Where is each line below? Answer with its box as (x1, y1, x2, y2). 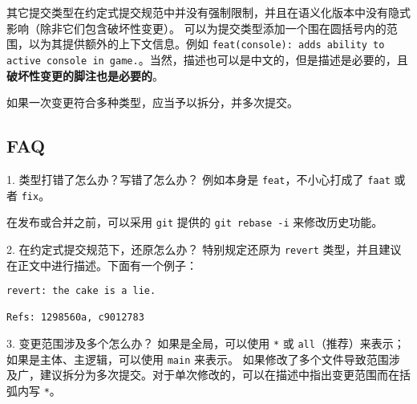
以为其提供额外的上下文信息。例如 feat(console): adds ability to (28, 35, 385, 52)
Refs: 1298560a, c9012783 (6, 312, 144, 324)
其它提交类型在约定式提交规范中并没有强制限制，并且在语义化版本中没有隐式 (6, 4, 411, 20)
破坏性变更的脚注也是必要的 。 (6, 67, 164, 84)
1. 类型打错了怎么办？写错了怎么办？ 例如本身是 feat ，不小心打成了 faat (6, 170, 391, 187)
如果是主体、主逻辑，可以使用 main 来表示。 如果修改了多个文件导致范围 (6, 350, 389, 367)
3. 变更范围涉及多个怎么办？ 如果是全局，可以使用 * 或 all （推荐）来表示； (6, 335, 405, 352)
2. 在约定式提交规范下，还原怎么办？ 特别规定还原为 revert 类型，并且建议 (6, 240, 402, 257)
